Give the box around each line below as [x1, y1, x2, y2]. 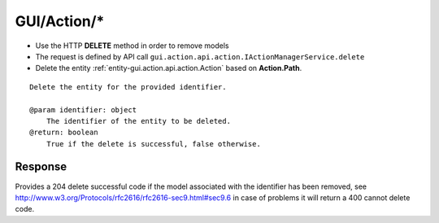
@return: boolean [29, 128, 98, 138]
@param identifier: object [29, 105, 137, 114]
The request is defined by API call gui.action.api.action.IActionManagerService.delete [35, 51, 365, 61]
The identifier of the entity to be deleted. [46, 116, 232, 125]
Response [15, 160, 67, 174]
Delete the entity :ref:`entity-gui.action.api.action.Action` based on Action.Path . [35, 63, 302, 73]
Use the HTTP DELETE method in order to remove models [35, 41, 229, 50]
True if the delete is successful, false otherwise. [46, 139, 262, 148]
